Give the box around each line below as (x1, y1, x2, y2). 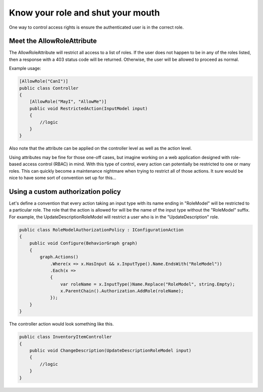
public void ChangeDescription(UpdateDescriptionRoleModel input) (29, 348, 192, 353)
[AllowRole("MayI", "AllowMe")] (29, 99, 107, 105)
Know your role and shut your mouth (9, 7, 160, 18)
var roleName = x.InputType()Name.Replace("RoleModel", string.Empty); (60, 281, 235, 287)
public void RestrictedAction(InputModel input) (29, 106, 148, 111)
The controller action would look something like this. (9, 321, 114, 327)
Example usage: (9, 66, 41, 71)
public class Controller (19, 85, 79, 91)
